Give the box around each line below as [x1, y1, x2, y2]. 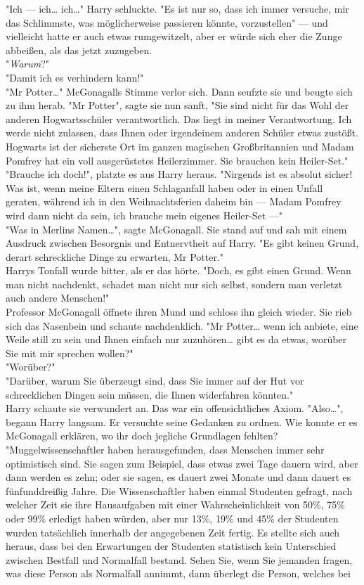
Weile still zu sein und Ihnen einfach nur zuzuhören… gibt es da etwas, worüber [6, 332, 347, 347]
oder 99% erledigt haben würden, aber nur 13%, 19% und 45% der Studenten [6, 510, 339, 525]
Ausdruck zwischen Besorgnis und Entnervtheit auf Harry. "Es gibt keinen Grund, [6, 236, 359, 250]
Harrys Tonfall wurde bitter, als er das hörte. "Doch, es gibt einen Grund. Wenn [6, 263, 351, 278]
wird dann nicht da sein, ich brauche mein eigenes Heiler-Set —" [6, 207, 282, 222]
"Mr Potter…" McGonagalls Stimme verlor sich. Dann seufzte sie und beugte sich [6, 84, 353, 98]
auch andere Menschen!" [6, 290, 110, 305]
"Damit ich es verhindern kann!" [6, 70, 144, 84]
